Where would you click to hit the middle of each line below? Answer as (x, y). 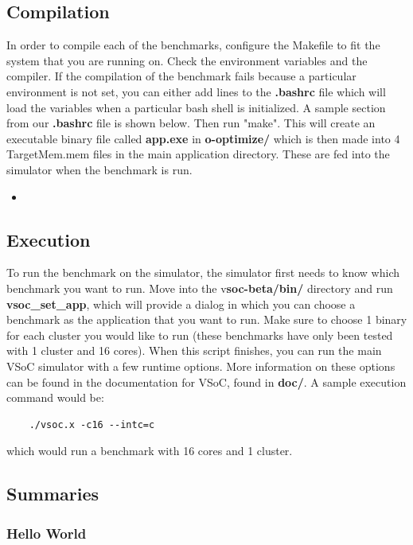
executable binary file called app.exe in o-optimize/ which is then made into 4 (203, 138)
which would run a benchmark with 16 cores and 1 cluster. (150, 451)
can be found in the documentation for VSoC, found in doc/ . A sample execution (206, 381)
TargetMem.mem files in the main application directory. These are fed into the (198, 154)
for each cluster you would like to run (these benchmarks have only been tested (200, 335)
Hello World (47, 533)
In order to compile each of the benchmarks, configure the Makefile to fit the (193, 45)
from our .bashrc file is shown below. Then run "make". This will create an (191, 123)
